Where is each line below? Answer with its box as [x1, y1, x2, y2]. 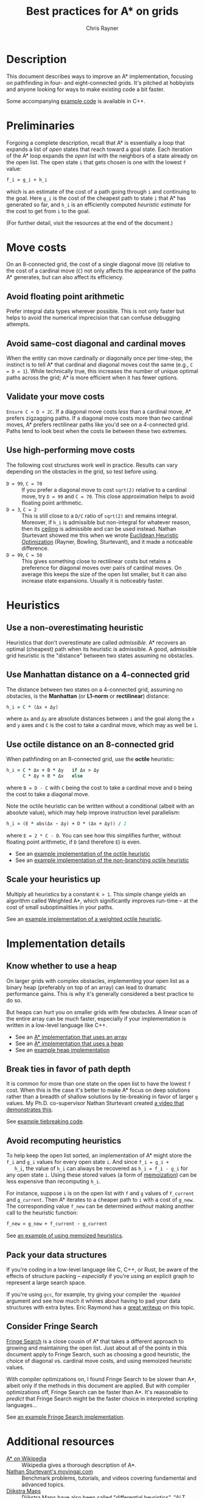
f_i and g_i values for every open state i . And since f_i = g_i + [6, 1158, 169, 1166]
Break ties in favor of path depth [6, 1064, 131, 1075]
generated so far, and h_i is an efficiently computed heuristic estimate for [6, 200, 191, 208]
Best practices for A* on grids [26, 4, 179, 18]
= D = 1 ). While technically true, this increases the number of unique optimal [6, 368, 199, 375]
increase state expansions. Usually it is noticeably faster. [21, 577, 164, 584]
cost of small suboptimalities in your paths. [6, 903, 114, 911]
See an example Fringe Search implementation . [6, 1413, 125, 1420]
